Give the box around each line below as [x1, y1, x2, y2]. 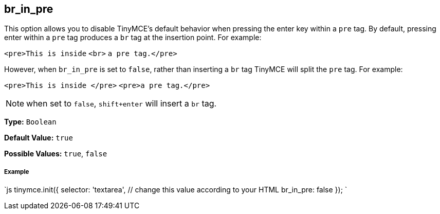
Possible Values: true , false [4, 149, 107, 158]
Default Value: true [4, 133, 73, 142]
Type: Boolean [4, 117, 57, 127]
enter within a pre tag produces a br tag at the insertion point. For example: [4, 33, 262, 42]
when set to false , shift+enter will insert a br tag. [26, 98, 217, 109]
